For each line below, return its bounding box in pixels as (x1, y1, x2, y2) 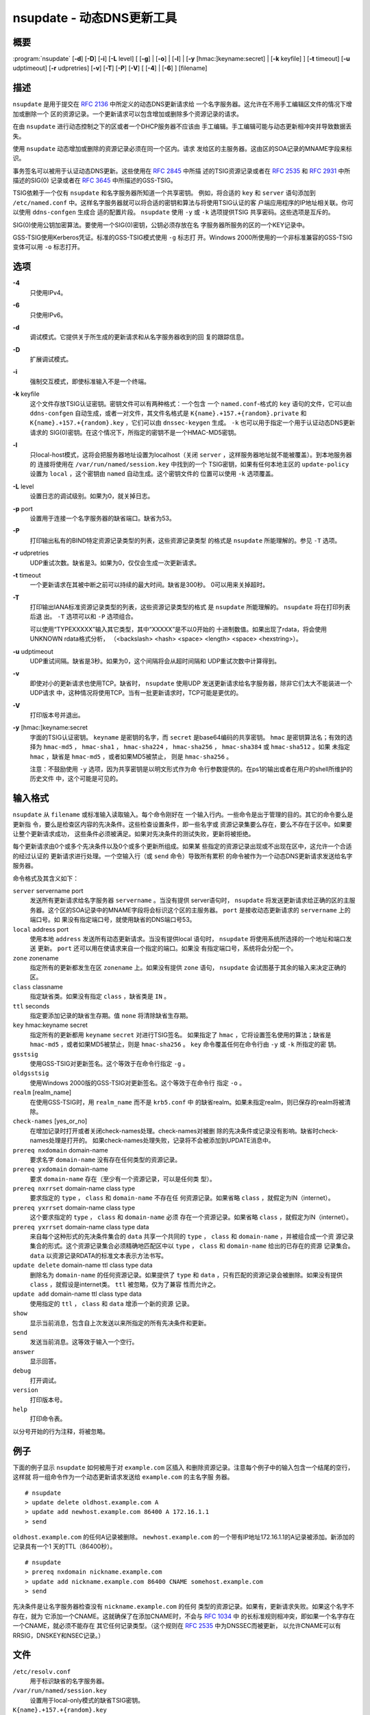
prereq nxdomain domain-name (12, 1146, 109, 1154)
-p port (12, 504, 34, 512)
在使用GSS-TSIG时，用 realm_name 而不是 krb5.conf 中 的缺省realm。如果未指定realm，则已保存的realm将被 (29, 1098, 345, 1106)
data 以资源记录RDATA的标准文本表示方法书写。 (29, 1251, 168, 1259)
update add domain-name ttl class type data (12, 1290, 142, 1298)
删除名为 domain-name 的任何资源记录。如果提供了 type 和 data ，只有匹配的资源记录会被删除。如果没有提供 (29, 1270, 343, 1279)
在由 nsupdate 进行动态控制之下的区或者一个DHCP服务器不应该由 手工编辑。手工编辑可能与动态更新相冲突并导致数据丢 (12, 122, 352, 130)
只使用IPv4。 (29, 288, 67, 296)
